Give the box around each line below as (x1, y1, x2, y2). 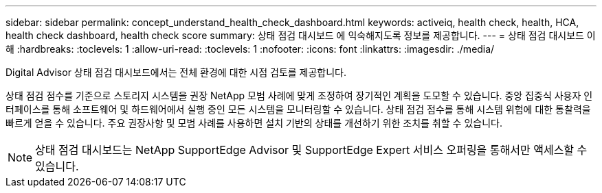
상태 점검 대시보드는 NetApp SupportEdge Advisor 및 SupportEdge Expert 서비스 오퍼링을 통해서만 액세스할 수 (35, 143, 588, 157)
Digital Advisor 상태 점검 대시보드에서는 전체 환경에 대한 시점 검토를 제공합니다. (5, 66, 347, 78)
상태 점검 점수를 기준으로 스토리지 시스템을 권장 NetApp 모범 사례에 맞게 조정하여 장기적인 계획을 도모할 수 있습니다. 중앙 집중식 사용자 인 (5, 90, 593, 101)
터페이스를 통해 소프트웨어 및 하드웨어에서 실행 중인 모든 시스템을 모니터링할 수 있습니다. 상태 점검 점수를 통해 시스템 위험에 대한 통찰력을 (5, 103, 591, 115)
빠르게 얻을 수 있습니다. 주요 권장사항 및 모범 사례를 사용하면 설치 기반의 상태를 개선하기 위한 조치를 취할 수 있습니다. (5, 117, 502, 129)
